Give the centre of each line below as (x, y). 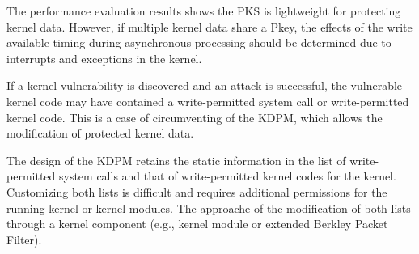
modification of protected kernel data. (100, 133)
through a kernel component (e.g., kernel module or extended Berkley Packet (197, 224)
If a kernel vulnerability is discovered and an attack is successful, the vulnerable (205, 85)
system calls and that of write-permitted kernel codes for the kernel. (227, 176)
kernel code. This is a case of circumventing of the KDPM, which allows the (195, 117)
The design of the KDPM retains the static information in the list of (176, 160)
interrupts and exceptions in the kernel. (104, 58)
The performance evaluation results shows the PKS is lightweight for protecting (204, 11)
